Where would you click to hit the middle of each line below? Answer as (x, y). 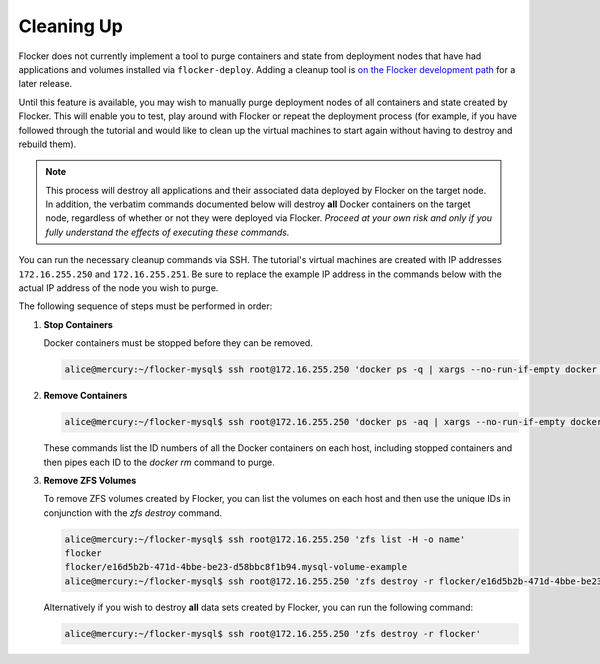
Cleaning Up (71, 26)
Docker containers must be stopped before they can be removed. (178, 343)
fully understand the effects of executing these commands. (167, 232)
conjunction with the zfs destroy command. (133, 512)
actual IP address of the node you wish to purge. (118, 288)
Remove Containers (85, 396)
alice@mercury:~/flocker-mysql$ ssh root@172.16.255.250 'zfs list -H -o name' (265, 539)
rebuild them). (47, 144)
